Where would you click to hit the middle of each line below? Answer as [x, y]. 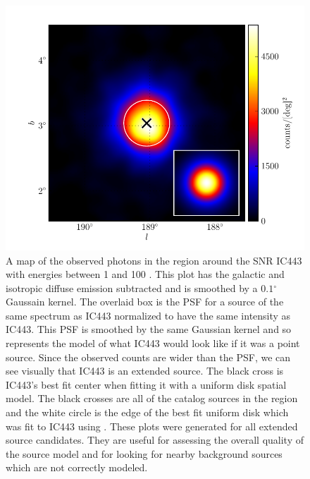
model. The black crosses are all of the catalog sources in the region [152, 398]
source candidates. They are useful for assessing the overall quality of [155, 440]
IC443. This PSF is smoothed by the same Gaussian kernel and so [149, 329]
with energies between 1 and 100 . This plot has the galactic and [145, 274]
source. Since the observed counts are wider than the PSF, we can [148, 357]
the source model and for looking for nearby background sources [144, 453]
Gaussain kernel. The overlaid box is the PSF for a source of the [145, 302]
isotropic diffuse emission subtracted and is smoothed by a [132, 287]
